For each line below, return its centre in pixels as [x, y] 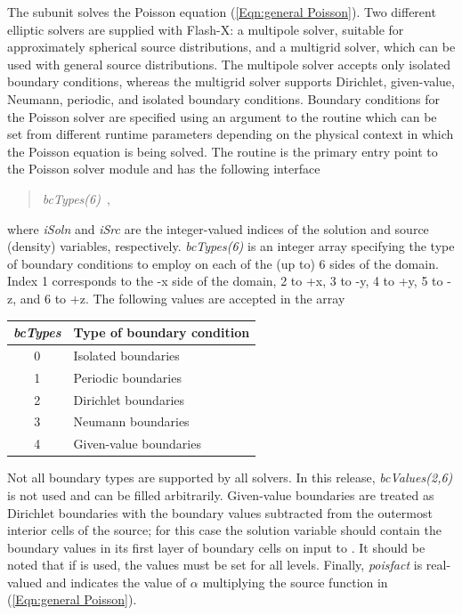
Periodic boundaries [127, 377]
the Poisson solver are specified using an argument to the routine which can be [222, 116]
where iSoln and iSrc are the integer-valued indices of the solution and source [218, 228]
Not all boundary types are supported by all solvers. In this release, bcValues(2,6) [230, 477]
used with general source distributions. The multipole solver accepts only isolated [229, 64]
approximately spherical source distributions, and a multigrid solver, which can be [231, 47]
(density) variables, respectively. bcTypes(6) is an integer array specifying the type [231, 246]
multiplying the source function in [295, 582]
